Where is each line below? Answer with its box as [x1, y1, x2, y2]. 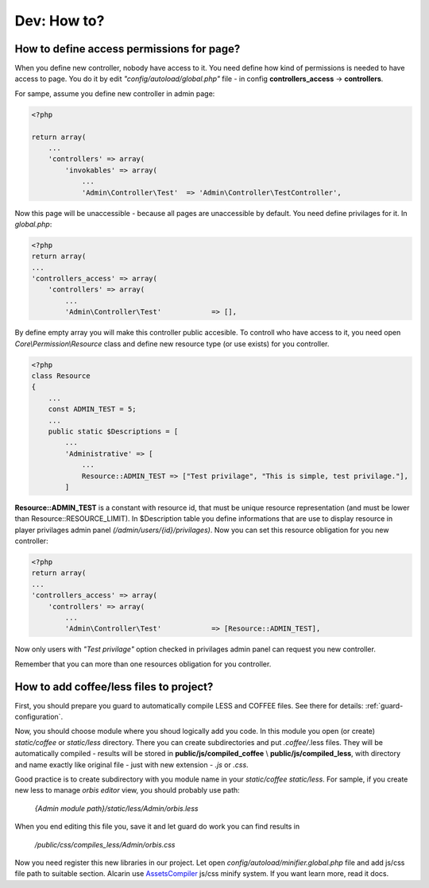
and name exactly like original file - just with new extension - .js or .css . [14, 759, 249, 770]
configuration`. [14, 712, 64, 722]
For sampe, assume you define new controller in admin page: [14, 88, 215, 98]
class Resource [31, 372, 91, 380]
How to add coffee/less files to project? [14, 680, 214, 693]
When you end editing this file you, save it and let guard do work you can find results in [14, 822, 300, 832]
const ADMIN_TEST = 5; [48, 405, 137, 414]
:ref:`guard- [365, 701, 404, 710]
